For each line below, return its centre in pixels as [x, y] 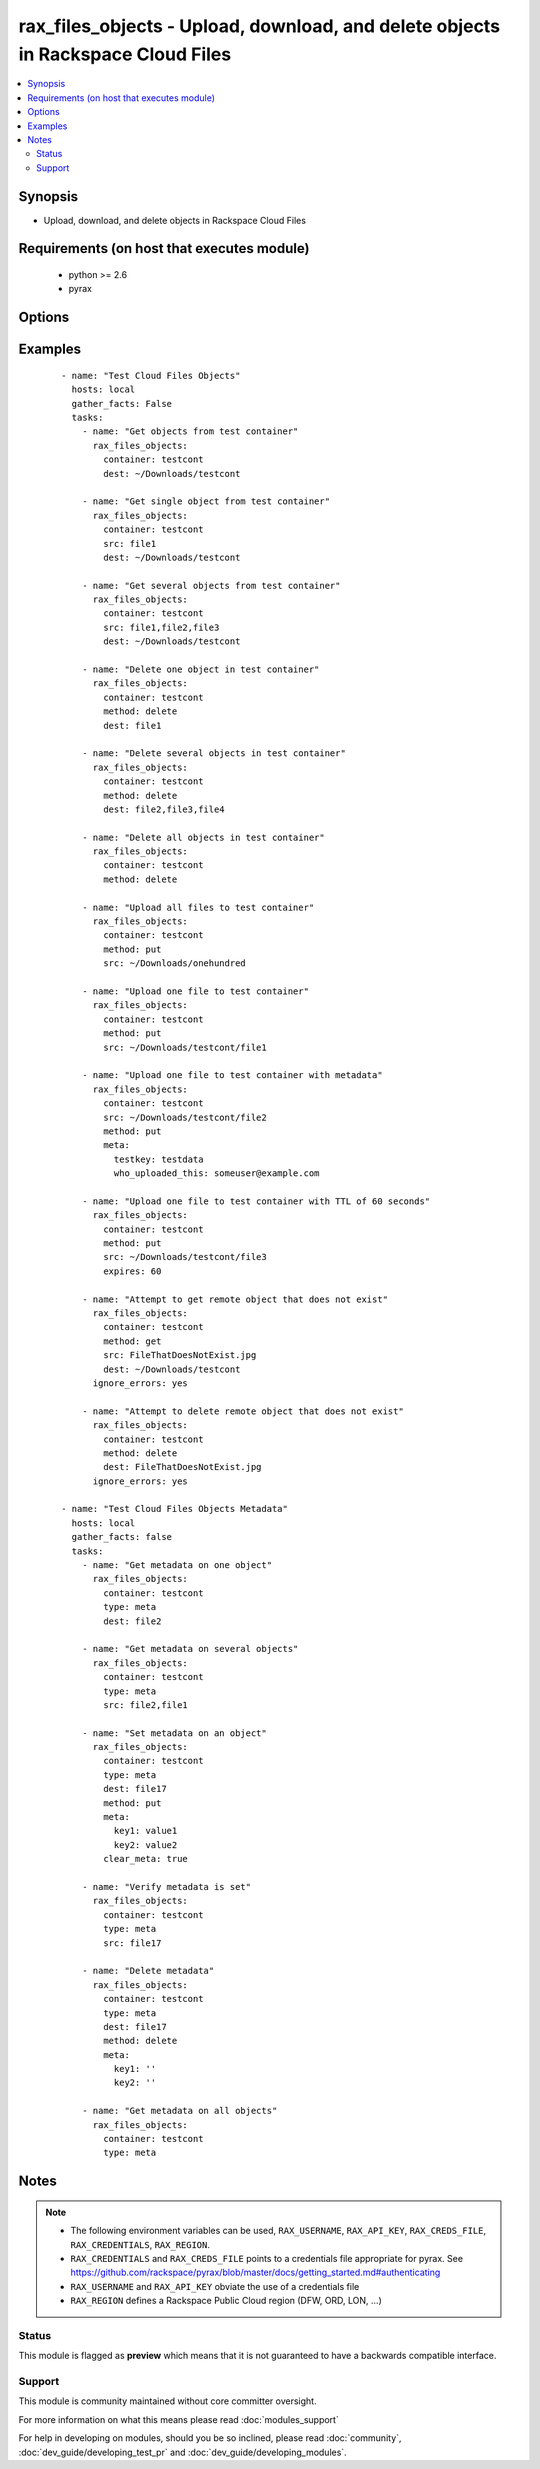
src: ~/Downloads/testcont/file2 [185, 1117]
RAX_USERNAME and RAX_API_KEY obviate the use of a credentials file [215, 2286]
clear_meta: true [146, 1859]
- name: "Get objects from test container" [190, 431]
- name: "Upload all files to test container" [198, 907]
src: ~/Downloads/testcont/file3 [185, 1257]
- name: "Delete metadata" [148, 1971]
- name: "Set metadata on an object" [174, 1733]
